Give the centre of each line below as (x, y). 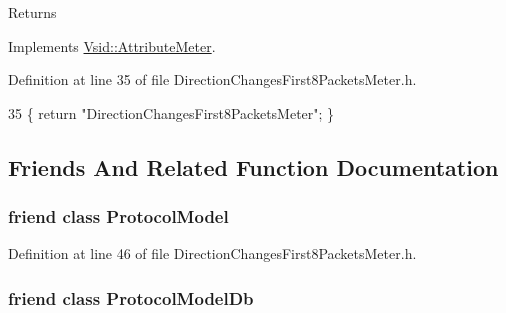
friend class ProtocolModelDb (131, 297)
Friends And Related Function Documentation (253, 166)
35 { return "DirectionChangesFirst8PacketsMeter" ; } (171, 112)
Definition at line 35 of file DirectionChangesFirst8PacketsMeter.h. (212, 79)
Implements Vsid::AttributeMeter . (112, 45)
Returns (32, 12)
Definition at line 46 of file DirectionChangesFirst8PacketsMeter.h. (212, 253)
